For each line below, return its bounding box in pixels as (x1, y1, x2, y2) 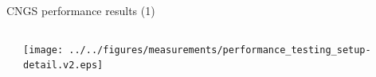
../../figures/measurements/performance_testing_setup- (69, 44, 371, 56)
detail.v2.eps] (23, 60, 104, 71)
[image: (23, 44, 64, 56)
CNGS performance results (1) (6, 2, 155, 18)
